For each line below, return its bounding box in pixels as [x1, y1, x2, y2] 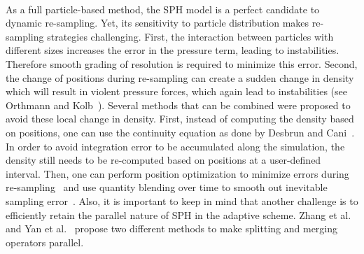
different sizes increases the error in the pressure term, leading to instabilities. [6, 43, 339, 57]
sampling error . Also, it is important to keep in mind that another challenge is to [6, 193, 358, 208]
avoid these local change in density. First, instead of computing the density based [6, 111, 354, 126]
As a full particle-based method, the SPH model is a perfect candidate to [6, 1, 320, 16]
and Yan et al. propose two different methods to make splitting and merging [6, 221, 338, 236]
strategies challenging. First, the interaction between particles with [47, 29, 334, 43]
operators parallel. [6, 234, 84, 249]
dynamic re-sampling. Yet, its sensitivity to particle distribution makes [6, 15, 309, 30]
